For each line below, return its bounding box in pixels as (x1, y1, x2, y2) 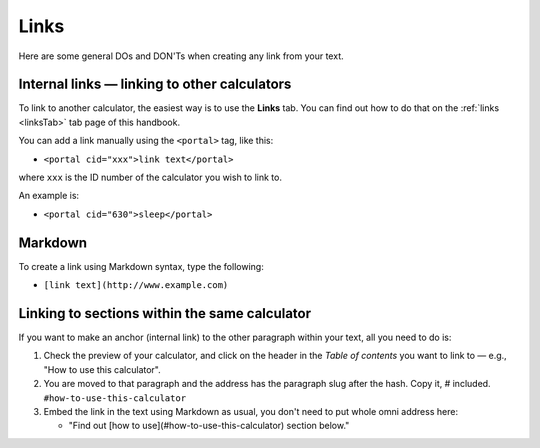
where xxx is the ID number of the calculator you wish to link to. (18, 171, 282, 184)
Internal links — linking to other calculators (18, 76, 292, 93)
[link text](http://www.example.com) (43, 280, 229, 291)
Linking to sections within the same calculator (18, 305, 312, 322)
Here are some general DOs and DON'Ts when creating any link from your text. (18, 50, 344, 62)
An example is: (18, 190, 80, 202)
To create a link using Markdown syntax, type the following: (18, 260, 264, 272)
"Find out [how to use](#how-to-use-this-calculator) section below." (68, 420, 350, 432)
